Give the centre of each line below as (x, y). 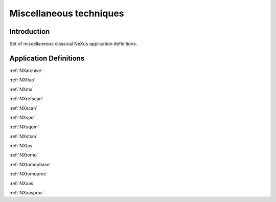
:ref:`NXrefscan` (26, 99)
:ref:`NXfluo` (22, 80)
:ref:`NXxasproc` (27, 193)
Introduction (30, 31)
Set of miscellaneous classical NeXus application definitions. (73, 44)
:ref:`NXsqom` (24, 127)
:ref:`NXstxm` (24, 136)
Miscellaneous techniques (67, 13)
